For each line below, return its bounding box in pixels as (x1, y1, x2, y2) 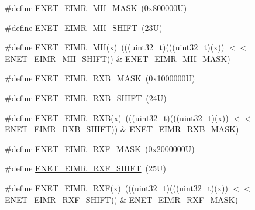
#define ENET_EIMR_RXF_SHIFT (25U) (5, 162, 166, 174)
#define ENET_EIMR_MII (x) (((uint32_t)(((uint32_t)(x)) (5, 41, 225, 53)
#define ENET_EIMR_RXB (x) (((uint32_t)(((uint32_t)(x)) (5, 111, 229, 123)
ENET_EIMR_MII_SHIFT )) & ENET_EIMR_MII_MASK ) (5, 52, 230, 64)
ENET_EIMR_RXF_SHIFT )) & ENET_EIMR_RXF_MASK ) (5, 193, 238, 205)
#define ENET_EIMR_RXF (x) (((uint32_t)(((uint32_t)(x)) (5, 181, 228, 194)
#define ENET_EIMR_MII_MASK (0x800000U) (5, 2, 187, 13)
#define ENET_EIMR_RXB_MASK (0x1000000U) (5, 72, 195, 84)
